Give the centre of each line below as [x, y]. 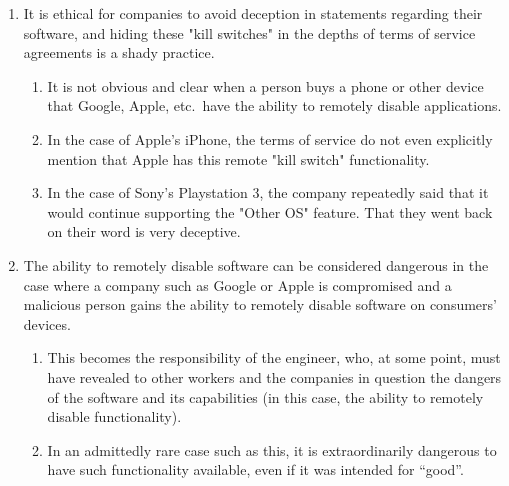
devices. [47, 323]
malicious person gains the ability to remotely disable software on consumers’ [260, 304]
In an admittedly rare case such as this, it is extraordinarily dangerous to [272, 449]
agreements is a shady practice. [119, 52]
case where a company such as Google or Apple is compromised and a [237, 284]
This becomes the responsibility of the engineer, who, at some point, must [274, 357]
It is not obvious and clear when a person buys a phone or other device [265, 85]
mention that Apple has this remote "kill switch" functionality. [238, 158]
